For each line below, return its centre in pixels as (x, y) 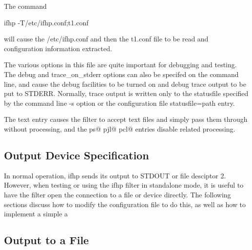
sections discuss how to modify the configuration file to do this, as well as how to (125, 204)
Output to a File (47, 240)
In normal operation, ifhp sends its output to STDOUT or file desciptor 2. (115, 175)
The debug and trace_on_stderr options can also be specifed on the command (121, 74)
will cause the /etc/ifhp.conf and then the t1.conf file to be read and (106, 39)
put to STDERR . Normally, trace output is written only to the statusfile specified (126, 93)
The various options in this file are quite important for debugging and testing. (120, 65)
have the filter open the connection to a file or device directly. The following (117, 194)
